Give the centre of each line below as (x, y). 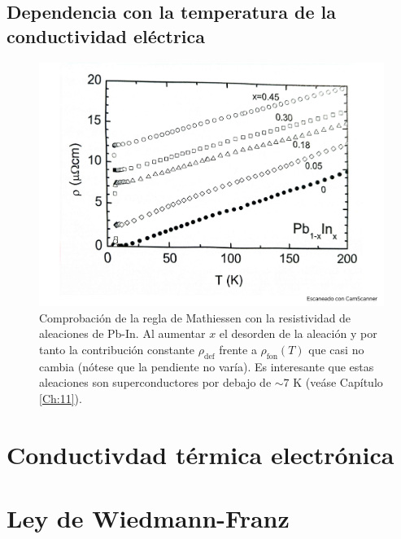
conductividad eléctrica (106, 35)
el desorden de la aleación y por (298, 333)
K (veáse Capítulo (338, 382)
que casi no (336, 350)
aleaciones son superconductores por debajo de (155, 382)
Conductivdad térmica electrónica (200, 454)
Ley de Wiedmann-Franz (148, 518)
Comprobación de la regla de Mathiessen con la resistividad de (195, 317)
